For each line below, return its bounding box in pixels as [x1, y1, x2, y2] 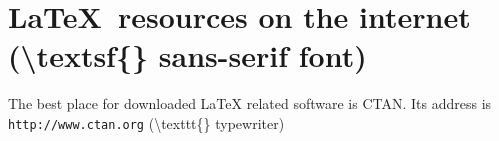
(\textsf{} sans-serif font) [8, 35, 367, 76]
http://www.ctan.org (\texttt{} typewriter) [8, 112, 285, 133]
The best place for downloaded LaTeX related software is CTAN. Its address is [8, 93, 492, 114]
